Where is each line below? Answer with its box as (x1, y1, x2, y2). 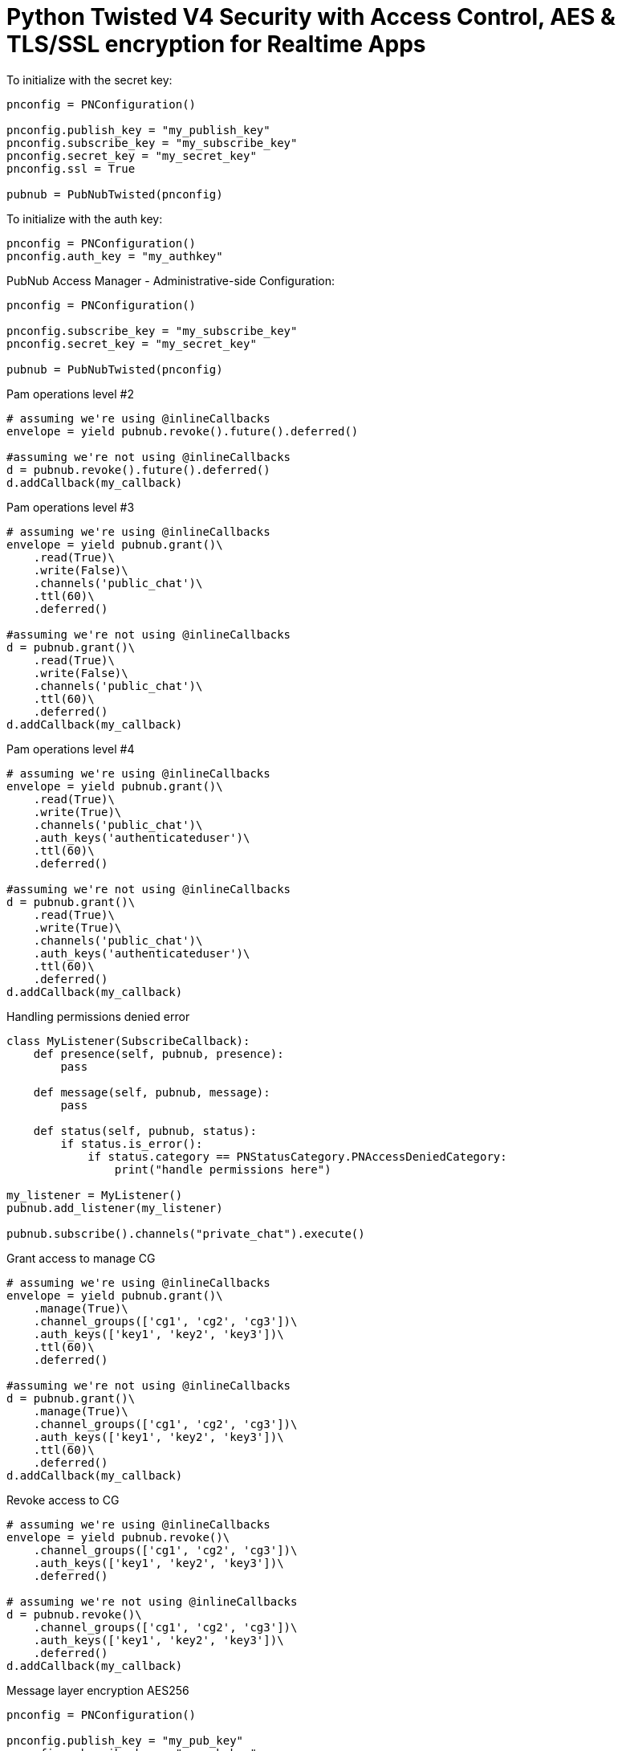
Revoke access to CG (6, 1492, 120, 1507)
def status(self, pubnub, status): (33, 1124, 257, 1137)
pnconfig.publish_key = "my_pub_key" (6, 1733, 244, 1747)
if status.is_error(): (60, 1137, 203, 1150)
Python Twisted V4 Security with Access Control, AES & (6, 3, 616, 31)
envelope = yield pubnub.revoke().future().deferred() (6, 424, 359, 438)
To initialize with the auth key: (6, 211, 163, 226)
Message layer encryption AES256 (6, 1683, 189, 1697)
